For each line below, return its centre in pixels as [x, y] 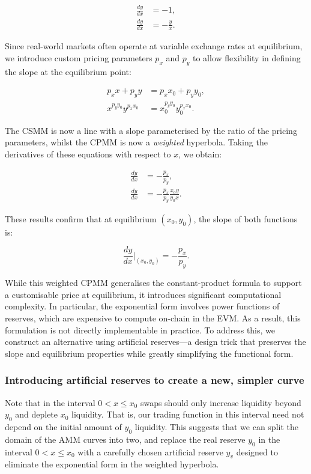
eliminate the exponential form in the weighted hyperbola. [112, 464]
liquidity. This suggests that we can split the [216, 427]
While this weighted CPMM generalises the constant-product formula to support [153, 283]
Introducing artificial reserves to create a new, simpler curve [155, 380]
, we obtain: [200, 153]
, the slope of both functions [246, 218]
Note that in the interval [50, 402]
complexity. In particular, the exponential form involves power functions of [142, 306]
